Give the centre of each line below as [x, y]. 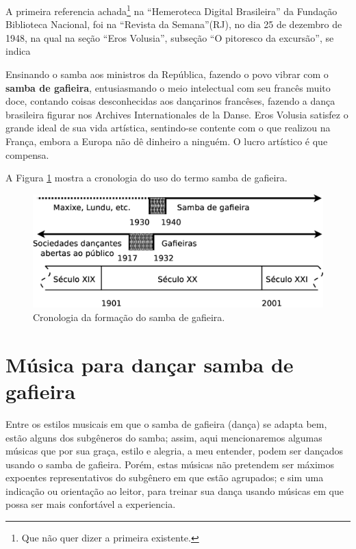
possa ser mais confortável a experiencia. [91, 504]
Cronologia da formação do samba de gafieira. [129, 317]
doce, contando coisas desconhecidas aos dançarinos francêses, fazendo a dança [170, 101]
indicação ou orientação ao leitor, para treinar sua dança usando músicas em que [175, 490]
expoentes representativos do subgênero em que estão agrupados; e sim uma [165, 477]
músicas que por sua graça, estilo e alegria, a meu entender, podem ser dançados [174, 451]
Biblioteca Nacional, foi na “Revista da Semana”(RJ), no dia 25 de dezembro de [174, 24]
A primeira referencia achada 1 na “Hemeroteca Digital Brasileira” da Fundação [171, 10]
